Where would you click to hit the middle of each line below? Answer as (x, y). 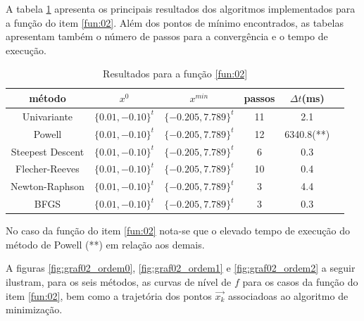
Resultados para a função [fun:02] (175, 74)
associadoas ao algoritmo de (288, 295)
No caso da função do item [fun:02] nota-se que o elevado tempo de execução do (178, 231)
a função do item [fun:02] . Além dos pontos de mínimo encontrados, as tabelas (175, 22)
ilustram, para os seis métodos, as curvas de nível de (119, 281)
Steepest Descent (48, 151)
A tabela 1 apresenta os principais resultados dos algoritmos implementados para (181, 8)
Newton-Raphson (48, 186)
